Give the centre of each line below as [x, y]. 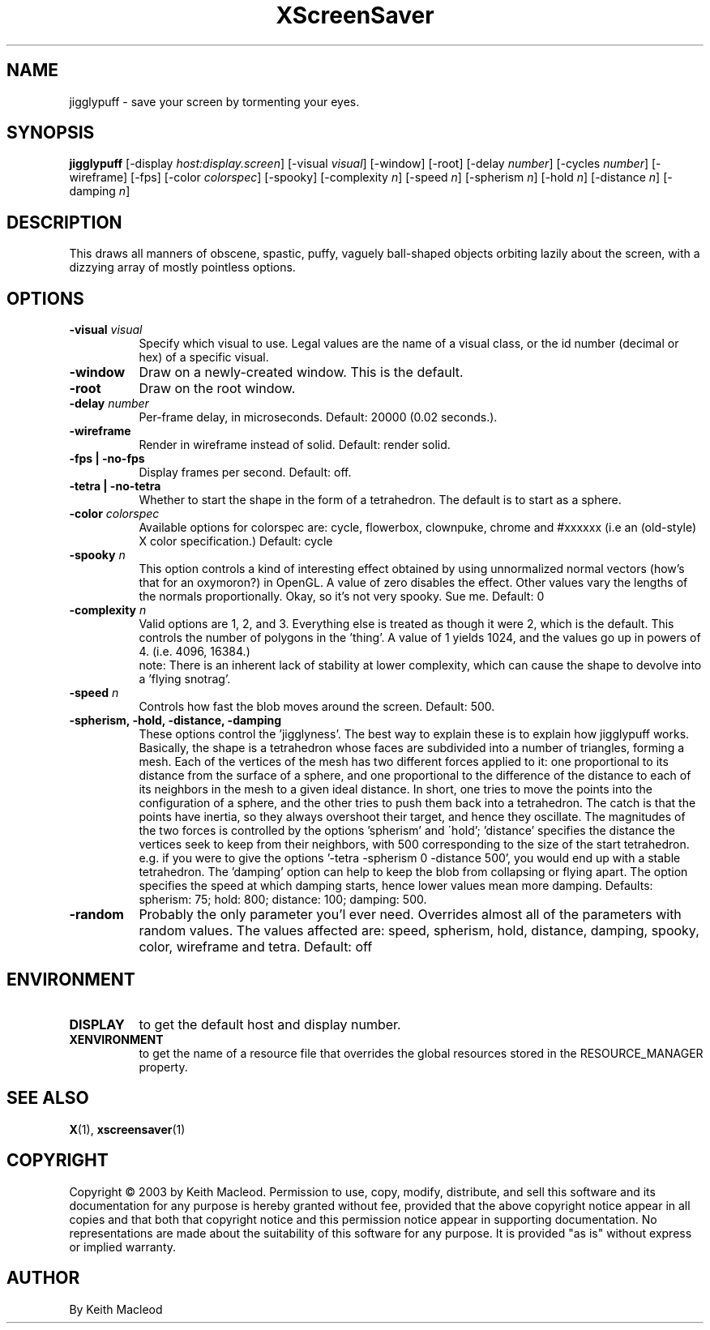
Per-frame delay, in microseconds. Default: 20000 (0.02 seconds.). [318, 417]
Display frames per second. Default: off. [245, 473]
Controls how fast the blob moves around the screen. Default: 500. [317, 707]
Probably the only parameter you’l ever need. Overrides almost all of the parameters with [410, 915]
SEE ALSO [48, 1098]
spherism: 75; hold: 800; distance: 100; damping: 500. [283, 900]
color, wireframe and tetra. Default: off [256, 947]
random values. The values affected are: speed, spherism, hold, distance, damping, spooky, [419, 931]
